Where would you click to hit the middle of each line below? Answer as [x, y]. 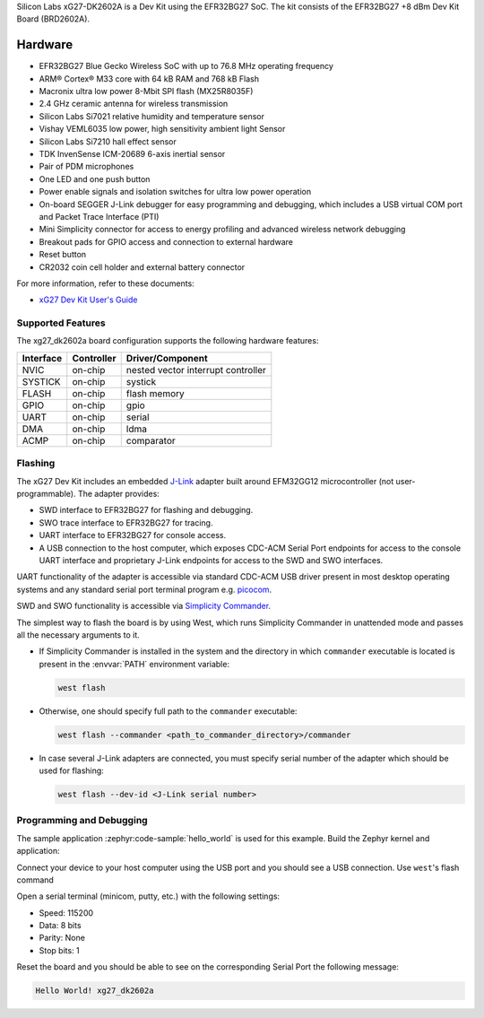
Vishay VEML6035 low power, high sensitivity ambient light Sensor [162, 129]
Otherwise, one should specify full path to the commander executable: [168, 711]
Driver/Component [167, 358]
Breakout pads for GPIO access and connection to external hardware [166, 241]
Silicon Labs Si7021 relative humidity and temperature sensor [151, 116]
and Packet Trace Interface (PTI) [99, 216]
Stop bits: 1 [59, 950]
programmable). [46, 494]
